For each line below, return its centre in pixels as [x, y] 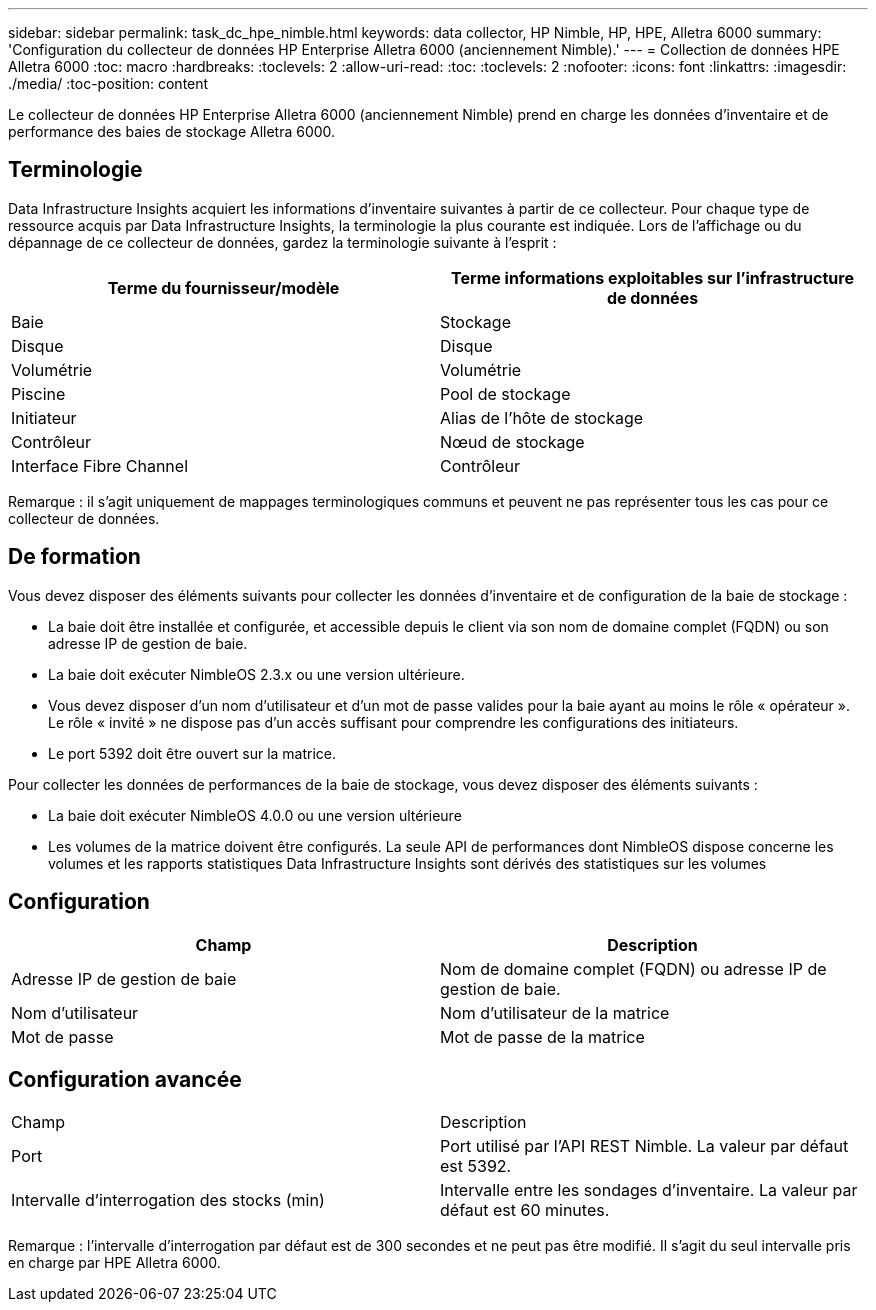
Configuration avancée [125, 1079]
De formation [74, 557]
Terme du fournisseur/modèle [223, 287]
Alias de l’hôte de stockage [542, 417]
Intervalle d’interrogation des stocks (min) [168, 1200]
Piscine [38, 393]
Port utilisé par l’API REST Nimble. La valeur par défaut [644, 1146]
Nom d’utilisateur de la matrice [555, 1012]
